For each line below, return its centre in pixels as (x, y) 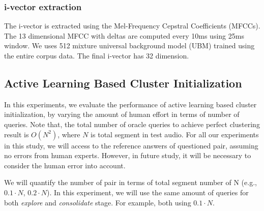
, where (69, 134)
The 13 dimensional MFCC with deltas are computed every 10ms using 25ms (124, 35)
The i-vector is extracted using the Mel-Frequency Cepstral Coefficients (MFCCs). (132, 26)
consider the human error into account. (65, 165)
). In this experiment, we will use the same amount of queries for (148, 192)
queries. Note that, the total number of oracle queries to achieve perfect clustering (132, 124)
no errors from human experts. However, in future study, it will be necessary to (128, 155)
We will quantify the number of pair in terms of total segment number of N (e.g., (130, 182)
